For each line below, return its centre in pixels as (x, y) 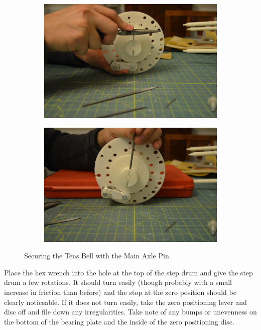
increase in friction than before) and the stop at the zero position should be (120, 292)
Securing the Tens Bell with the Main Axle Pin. (98, 256)
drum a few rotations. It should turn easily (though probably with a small (118, 282)
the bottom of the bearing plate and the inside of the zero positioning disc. (119, 321)
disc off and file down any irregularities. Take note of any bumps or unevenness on (130, 312)
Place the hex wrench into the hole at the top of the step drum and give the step (128, 272)
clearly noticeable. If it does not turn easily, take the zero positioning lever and (125, 302)
